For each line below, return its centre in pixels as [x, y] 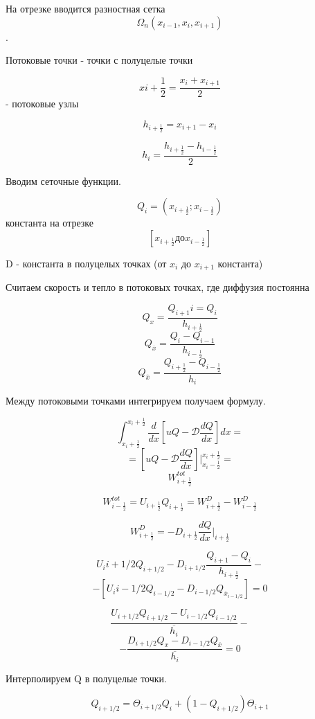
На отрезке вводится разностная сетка [85, 8]
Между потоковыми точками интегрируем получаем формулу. [136, 401]
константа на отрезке [50, 223]
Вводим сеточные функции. [63, 180]
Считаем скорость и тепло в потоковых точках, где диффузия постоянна [157, 287]
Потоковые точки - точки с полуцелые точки [99, 60]
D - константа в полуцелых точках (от [86, 263]
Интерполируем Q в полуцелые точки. [86, 678]
